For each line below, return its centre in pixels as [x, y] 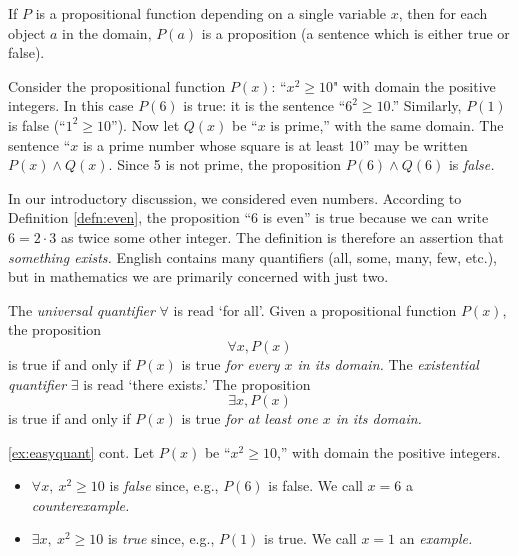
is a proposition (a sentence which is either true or [355, 32]
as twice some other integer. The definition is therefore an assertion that [282, 236]
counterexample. [80, 504]
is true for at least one [249, 418]
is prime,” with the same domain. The [387, 124]
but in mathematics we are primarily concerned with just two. [198, 276]
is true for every [230, 363]
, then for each [443, 13]
